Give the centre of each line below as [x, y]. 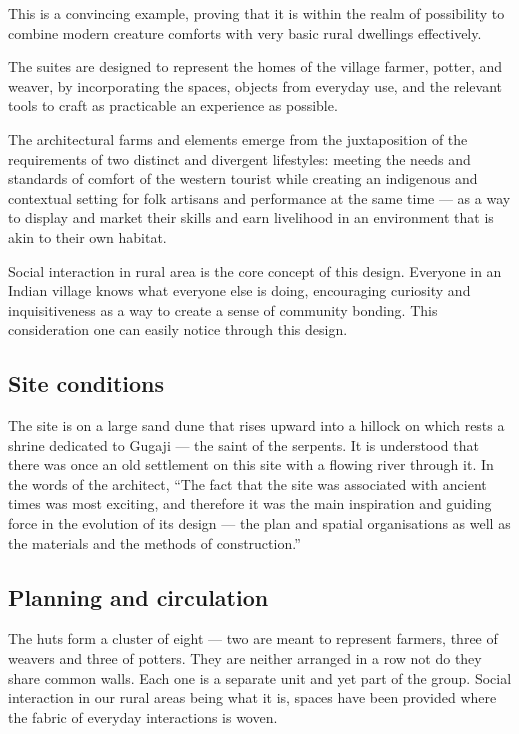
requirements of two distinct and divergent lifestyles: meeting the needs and [239, 158]
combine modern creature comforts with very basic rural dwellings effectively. [245, 32]
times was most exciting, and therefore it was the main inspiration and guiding [250, 503]
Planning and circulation [138, 596]
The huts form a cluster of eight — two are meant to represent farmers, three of [253, 638]
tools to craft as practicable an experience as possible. [173, 105]
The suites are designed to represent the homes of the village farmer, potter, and [255, 66]
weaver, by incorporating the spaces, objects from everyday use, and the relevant [255, 85]
